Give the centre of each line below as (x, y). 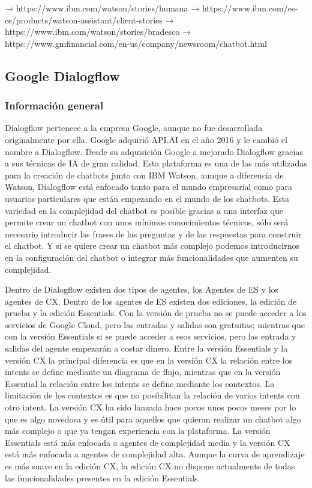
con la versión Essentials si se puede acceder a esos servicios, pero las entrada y (151, 336)
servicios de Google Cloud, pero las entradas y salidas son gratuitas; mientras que (155, 324)
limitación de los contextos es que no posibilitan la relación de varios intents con (152, 395)
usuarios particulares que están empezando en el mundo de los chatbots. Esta (147, 198)
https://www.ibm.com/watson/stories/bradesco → (98, 32)
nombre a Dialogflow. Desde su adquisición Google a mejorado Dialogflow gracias (154, 151)
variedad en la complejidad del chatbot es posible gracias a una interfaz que (144, 210)
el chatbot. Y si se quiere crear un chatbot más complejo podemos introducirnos (152, 246)
